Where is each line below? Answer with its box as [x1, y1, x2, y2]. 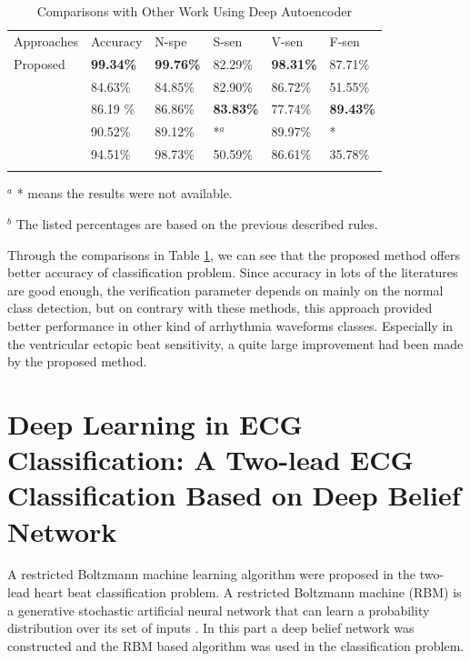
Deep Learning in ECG [7, 405, 303, 442]
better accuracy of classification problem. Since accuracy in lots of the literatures [7, 263, 458, 282]
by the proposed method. [7, 352, 147, 371]
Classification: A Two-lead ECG [7, 441, 414, 478]
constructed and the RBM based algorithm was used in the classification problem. [7, 636, 465, 655]
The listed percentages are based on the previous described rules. [15, 215, 378, 233]
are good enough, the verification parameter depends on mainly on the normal [7, 280, 444, 299]
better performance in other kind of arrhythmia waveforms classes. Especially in [7, 315, 454, 335]
